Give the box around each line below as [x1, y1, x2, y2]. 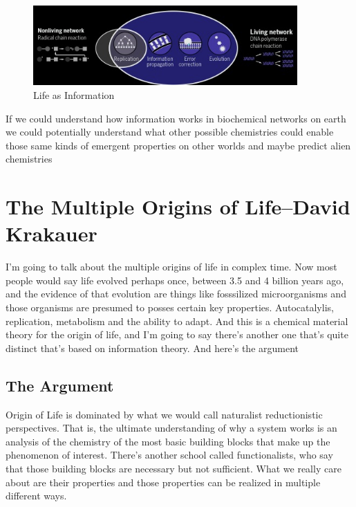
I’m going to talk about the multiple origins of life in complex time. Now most [6, 259, 337, 274]
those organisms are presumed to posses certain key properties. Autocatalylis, [6, 300, 334, 315]
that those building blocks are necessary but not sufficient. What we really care [6, 461, 341, 476]
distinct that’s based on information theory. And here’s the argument [6, 340, 299, 355]
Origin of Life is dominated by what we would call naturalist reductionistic [6, 407, 323, 421]
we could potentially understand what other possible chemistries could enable [6, 125, 334, 139]
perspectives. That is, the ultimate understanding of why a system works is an [6, 421, 337, 435]
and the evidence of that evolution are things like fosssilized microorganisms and [6, 286, 346, 301]
